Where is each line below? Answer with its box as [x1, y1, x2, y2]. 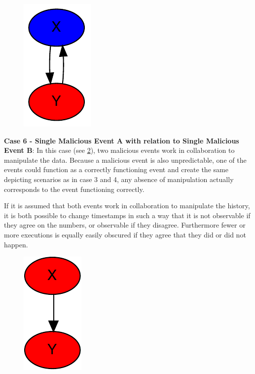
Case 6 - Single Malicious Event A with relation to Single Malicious [4, 135, 239, 145]
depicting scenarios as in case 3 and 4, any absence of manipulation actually [4, 174, 234, 184]
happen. [4, 239, 28, 249]
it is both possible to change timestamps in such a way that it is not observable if [4, 210, 251, 220]
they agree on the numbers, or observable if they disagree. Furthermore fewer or [4, 220, 246, 230]
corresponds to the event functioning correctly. [4, 184, 145, 194]
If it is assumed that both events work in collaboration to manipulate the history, [4, 200, 250, 211]
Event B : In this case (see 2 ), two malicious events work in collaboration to [4, 145, 235, 155]
